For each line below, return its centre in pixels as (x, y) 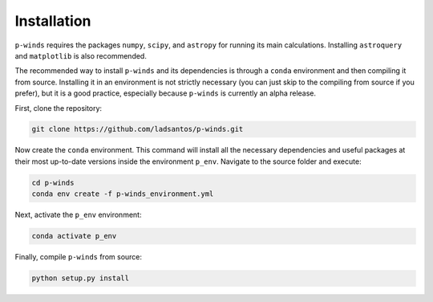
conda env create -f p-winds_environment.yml (123, 194)
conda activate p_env (74, 236)
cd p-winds (53, 182)
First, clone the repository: (59, 108)
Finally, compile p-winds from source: (79, 257)
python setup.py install (81, 278)
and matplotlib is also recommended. (81, 55)
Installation (53, 21)
